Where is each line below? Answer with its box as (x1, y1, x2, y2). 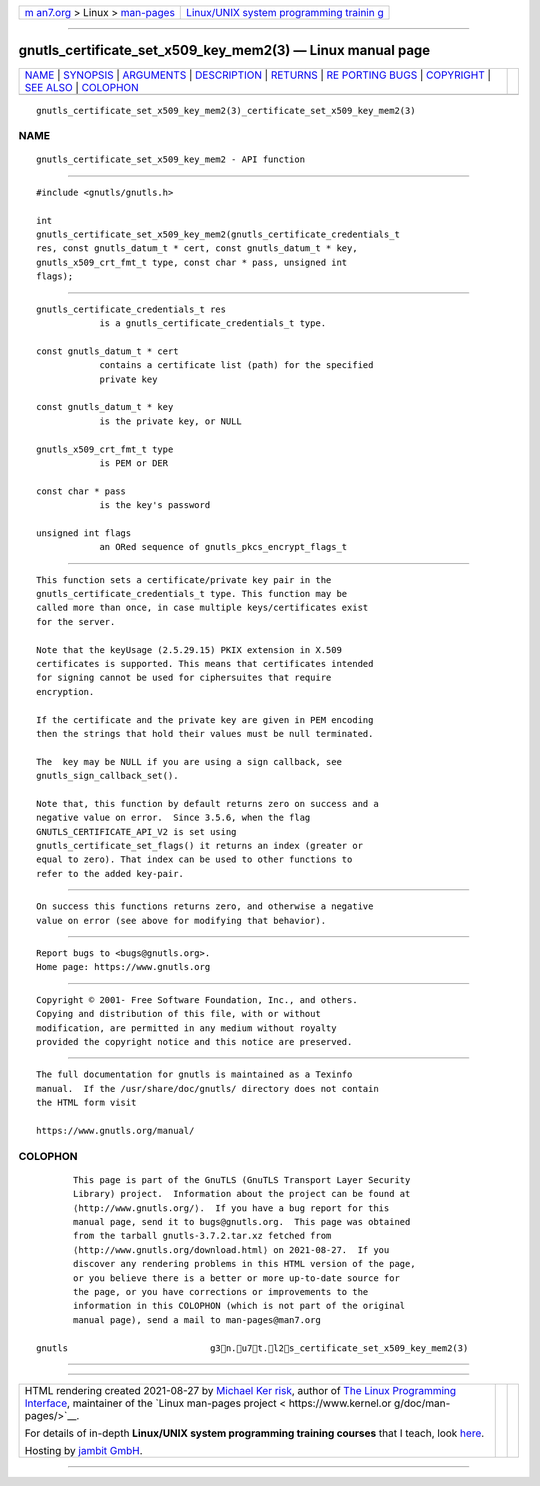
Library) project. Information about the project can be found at (73, 1188, 411, 1200)
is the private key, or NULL (99, 415, 242, 427)
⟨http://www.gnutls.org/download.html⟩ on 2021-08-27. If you (73, 1244, 390, 1255)
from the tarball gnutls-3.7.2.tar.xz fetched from (73, 1230, 332, 1242)
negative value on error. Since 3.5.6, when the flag (36, 812, 311, 824)
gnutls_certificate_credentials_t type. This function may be (36, 588, 348, 600)
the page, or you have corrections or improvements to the (73, 1286, 369, 1297)
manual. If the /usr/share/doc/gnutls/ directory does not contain (36, 1083, 379, 1094)
